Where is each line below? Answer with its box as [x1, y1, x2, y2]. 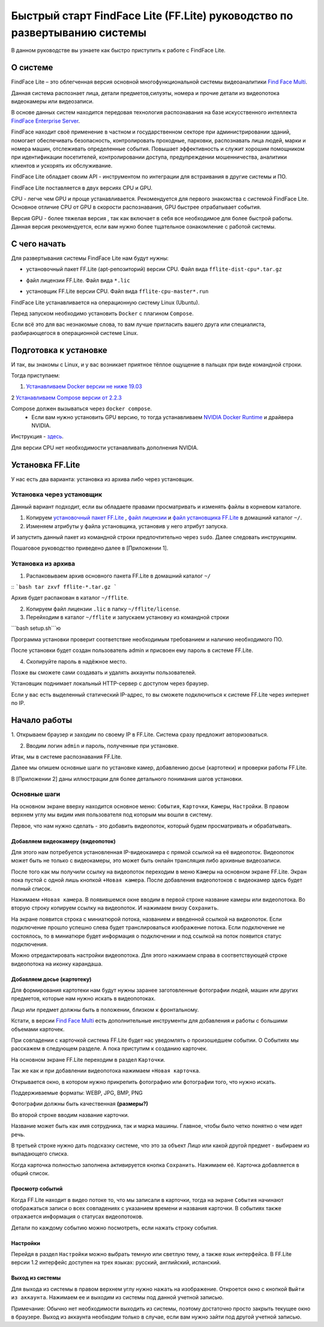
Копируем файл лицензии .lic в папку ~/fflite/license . [26, 605, 181, 612]
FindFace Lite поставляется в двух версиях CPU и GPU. [11, 184, 153, 191]
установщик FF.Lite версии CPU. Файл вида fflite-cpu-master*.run [26, 288, 209, 295]
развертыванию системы [11, 26, 147, 39]
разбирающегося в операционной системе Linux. [11, 329, 139, 336]
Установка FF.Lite [11, 460, 80, 470]
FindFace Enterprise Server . [11, 117, 80, 125]
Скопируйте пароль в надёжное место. [26, 657, 127, 665]
